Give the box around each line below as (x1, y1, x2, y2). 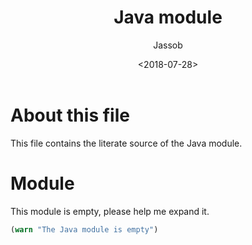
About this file (10, 104, 130, 126)
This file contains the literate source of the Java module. (10, 137, 243, 149)
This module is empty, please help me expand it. (10, 205, 210, 217)
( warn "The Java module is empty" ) (10, 224, 159, 235)
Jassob (153, 39, 183, 51)
